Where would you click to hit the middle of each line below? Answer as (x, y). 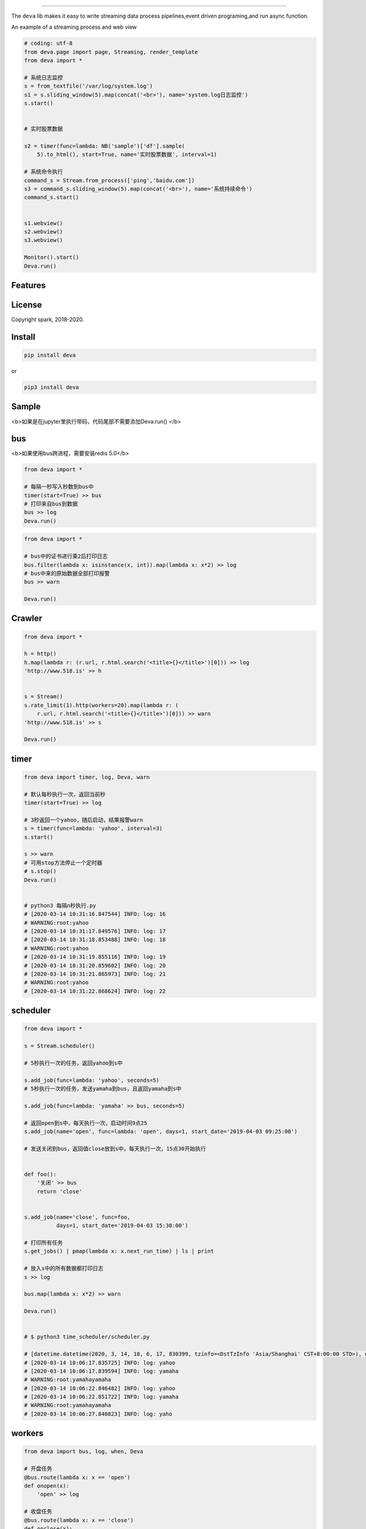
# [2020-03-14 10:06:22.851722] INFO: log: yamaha (102, 1397)
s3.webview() (44, 240)
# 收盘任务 (38, 1512)
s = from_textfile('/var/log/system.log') (88, 86)
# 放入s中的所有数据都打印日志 (64, 1268)
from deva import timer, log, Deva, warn (87, 777)
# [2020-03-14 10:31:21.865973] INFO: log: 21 (95, 974)
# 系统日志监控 (44, 77)
